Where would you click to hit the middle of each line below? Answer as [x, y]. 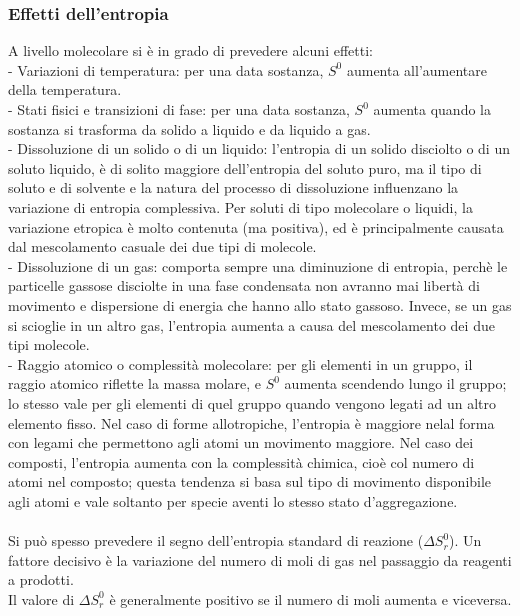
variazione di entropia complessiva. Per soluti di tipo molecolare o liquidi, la [240, 206]
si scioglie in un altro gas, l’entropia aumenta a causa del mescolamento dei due [251, 324]
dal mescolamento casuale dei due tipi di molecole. [162, 246]
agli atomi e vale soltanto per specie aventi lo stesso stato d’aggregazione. [233, 500]
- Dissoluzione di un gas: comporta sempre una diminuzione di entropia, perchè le [258, 265]
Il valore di [41, 598]
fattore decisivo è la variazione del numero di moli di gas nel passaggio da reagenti [260, 559]
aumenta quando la [432, 109]
